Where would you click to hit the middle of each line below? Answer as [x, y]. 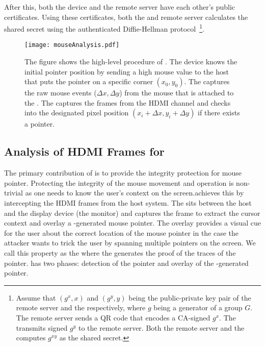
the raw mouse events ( [61, 93]
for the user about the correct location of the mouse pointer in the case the [122, 232]
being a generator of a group [198, 307]
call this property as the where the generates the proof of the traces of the [120, 253]
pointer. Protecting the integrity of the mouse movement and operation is [119, 182]
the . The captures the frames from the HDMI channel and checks [128, 102]
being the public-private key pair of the [190, 297]
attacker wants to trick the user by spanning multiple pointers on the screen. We [130, 243]
